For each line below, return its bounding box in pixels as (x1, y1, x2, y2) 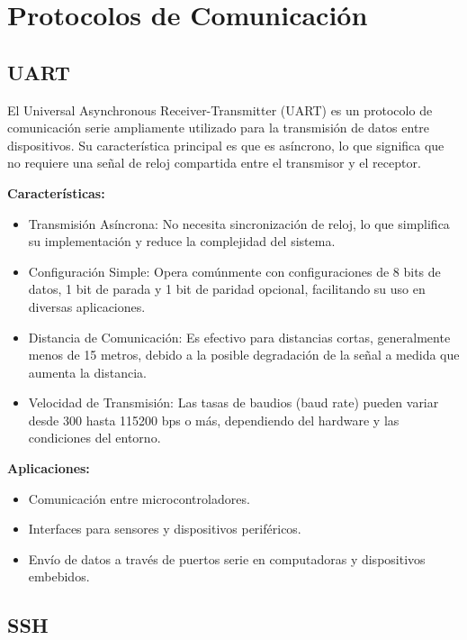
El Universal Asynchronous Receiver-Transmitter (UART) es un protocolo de (7, 100, 433, 119)
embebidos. (28, 567, 90, 586)
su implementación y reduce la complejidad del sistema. (28, 232, 336, 251)
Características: (7, 183, 105, 202)
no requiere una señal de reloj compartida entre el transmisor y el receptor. (7, 153, 421, 172)
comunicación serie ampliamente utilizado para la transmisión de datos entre (7, 118, 430, 137)
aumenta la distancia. (28, 362, 147, 381)
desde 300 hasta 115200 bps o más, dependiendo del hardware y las (28, 410, 400, 429)
